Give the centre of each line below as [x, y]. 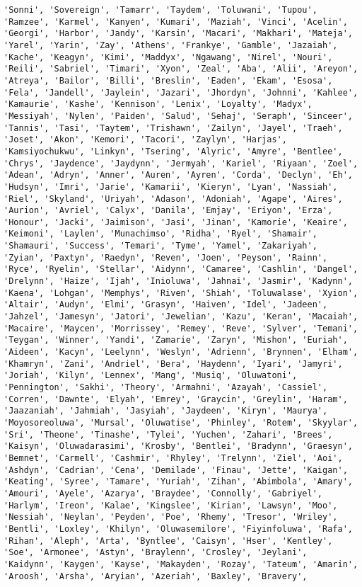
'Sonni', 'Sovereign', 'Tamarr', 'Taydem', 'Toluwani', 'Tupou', [160, 10]
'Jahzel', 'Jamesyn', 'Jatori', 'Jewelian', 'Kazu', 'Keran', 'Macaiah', [181, 317]
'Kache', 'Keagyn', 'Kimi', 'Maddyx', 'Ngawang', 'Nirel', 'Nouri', [168, 57]
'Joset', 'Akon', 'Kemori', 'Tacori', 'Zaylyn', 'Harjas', [145, 140]
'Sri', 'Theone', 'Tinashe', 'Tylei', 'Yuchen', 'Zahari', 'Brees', [168, 434]
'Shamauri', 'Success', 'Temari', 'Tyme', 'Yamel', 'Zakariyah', [160, 246]
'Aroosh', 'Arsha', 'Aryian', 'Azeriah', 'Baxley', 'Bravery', [156, 576]
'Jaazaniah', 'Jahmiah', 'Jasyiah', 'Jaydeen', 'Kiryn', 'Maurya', [166, 411]
